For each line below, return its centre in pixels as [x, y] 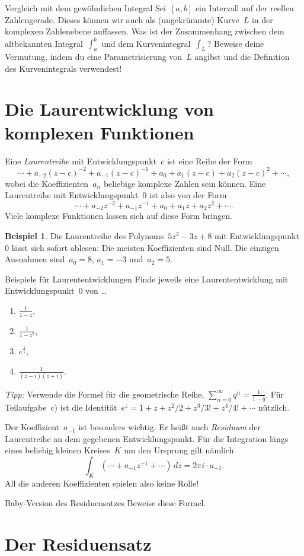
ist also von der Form [188, 195]
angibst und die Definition [242, 57]
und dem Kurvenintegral [146, 43]
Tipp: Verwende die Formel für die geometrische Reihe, [105, 394]
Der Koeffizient [32, 427]
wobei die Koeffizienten [47, 183]
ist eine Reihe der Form [209, 161]
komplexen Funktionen [100, 132]
